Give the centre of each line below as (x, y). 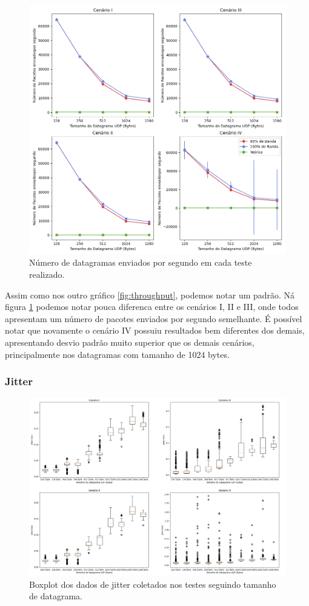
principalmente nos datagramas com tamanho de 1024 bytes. (117, 354)
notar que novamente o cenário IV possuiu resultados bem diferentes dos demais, (155, 330)
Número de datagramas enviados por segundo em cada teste (141, 262)
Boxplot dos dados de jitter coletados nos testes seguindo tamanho (153, 584)
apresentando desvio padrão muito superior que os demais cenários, (130, 342)
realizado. (47, 274)
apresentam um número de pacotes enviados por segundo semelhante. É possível (154, 318)
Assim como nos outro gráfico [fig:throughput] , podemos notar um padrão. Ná (150, 295)
